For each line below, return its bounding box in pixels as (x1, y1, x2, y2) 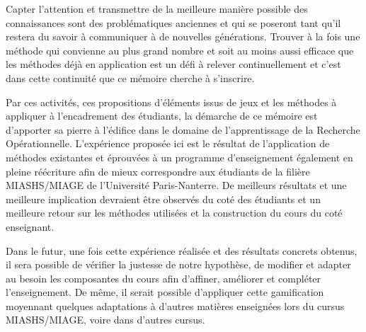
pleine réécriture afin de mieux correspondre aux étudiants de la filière (6, 164, 310, 178)
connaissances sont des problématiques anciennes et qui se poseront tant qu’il (6, 15, 341, 30)
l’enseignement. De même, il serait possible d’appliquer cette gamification (6, 285, 324, 299)
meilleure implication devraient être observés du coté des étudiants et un (6, 191, 321, 206)
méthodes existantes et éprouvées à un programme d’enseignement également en (6, 149, 353, 164)
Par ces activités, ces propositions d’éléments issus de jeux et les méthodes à (6, 94, 337, 109)
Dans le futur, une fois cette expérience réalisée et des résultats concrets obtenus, (6, 243, 358, 258)
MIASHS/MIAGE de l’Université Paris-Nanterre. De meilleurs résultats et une (6, 178, 347, 193)
